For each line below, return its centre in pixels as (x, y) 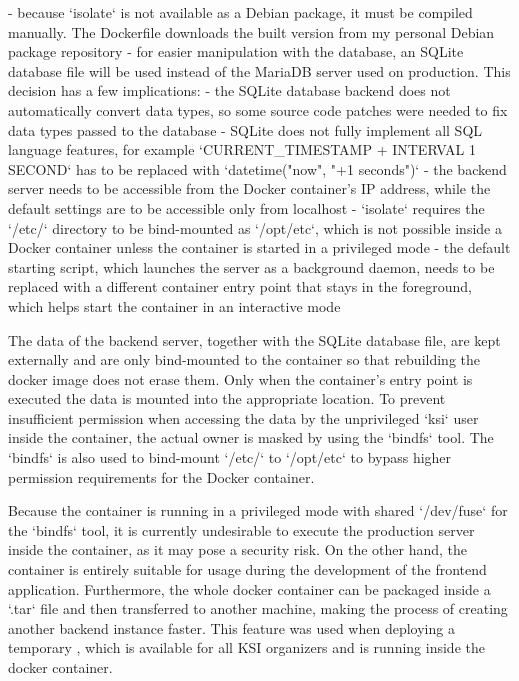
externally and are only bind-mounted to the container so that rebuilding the (244, 359)
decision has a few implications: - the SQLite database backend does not (229, 90)
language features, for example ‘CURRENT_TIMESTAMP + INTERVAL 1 (242, 149)
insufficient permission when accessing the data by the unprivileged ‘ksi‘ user (243, 417)
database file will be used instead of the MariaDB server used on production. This (259, 70)
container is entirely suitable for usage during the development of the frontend (247, 569)
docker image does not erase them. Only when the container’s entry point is (240, 378)
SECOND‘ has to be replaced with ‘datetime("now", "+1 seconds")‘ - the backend (257, 168)
